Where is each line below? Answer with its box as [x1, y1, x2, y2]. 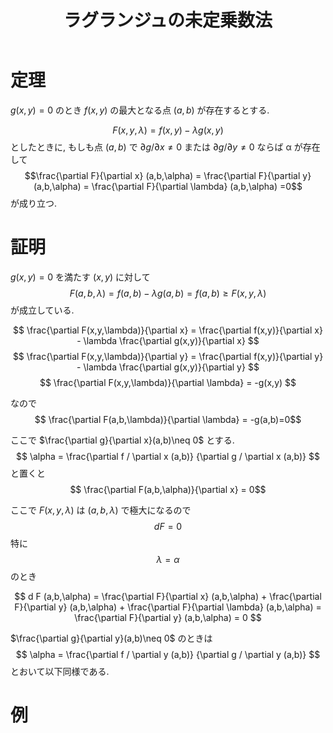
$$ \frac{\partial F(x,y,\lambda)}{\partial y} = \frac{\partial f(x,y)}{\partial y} [12, 350, 324, 362]
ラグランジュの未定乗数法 [63, 9, 273, 32]
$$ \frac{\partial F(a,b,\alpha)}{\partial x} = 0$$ [69, 483, 267, 495]
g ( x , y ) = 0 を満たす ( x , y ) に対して [10, 271, 151, 283]
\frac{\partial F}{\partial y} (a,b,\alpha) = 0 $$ [74, 611, 262, 623]
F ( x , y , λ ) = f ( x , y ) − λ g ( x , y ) [112, 124, 224, 136]
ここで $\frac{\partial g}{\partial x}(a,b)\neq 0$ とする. [10, 434, 235, 446]
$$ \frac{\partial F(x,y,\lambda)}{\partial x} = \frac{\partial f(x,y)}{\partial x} [13, 324, 323, 336]
